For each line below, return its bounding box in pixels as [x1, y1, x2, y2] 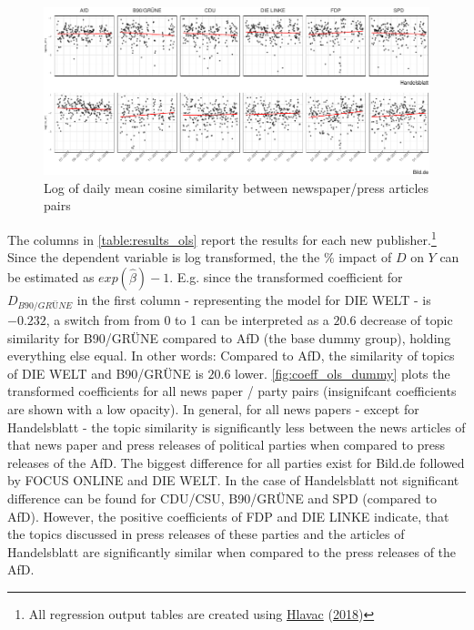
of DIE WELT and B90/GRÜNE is [7, 363, 204, 382]
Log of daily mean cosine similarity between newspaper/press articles [44, 178, 429, 197]
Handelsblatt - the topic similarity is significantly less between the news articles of [7, 417, 466, 436]
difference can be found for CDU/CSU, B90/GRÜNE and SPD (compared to [7, 488, 437, 507]
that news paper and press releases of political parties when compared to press [7, 435, 446, 454]
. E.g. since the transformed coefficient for [169, 267, 403, 286]
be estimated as [7, 267, 95, 286]
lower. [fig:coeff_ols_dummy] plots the [235, 363, 450, 382]
